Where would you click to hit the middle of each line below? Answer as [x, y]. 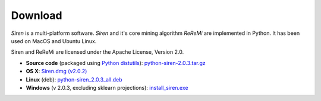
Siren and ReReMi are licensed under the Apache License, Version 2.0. [97, 52]
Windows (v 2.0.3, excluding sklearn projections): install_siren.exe [107, 87]
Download [37, 15]
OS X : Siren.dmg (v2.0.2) [56, 71]
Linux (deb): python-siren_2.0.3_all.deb [74, 79]
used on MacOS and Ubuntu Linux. [54, 41]
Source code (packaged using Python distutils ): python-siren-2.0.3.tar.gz [116, 63]
